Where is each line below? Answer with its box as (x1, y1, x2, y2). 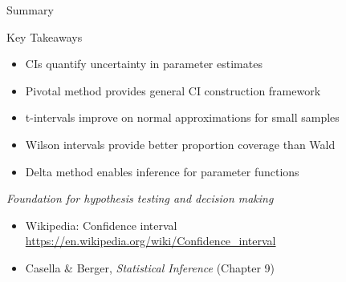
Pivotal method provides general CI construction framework (25, 82, 321, 99)
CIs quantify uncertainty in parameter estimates (25, 55, 263, 72)
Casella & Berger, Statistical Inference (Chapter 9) (25, 259, 275, 276)
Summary (6, 2, 54, 18)
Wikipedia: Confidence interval (25, 216, 177, 233)
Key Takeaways (6, 28, 83, 45)
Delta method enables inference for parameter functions (25, 163, 299, 179)
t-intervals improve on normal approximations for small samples (25, 109, 340, 126)
